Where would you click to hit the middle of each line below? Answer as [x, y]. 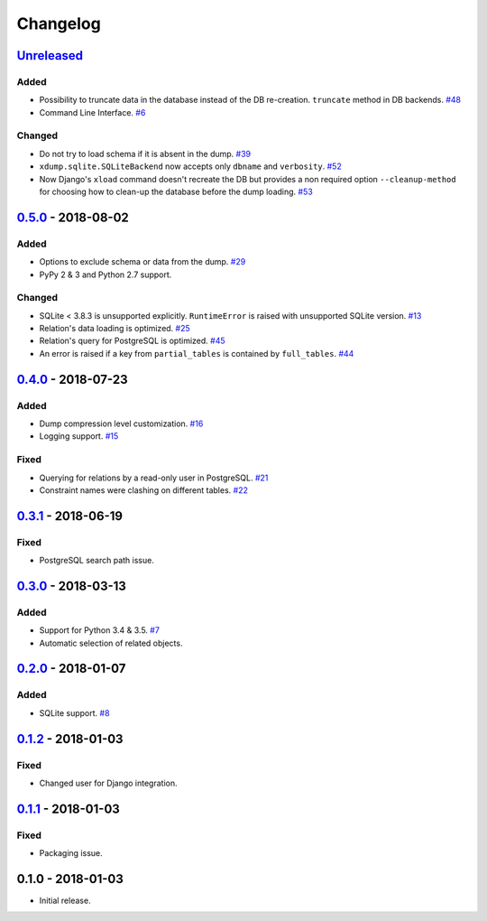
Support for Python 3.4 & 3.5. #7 [99, 630]
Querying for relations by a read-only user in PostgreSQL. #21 [154, 478]
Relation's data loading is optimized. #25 [115, 329]
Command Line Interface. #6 [92, 112]
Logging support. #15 [79, 436]
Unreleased [50, 56]
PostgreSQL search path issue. [97, 561]
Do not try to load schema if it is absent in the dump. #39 [145, 153]
